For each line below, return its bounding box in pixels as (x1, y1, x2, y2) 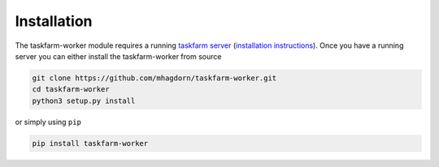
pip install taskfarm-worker (32, 139, 149, 148)
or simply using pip (15, 117, 81, 126)
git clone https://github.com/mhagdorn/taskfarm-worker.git (32, 73, 277, 83)
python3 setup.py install (32, 96, 136, 105)
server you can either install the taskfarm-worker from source (15, 51, 222, 61)
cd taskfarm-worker (32, 85, 110, 94)
